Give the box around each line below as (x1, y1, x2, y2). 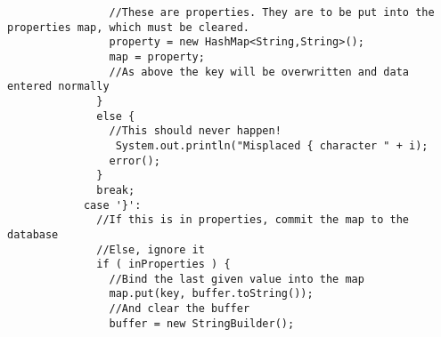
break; (96, 183, 135, 197)
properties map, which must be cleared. (7, 20, 250, 34)
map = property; (109, 50, 205, 63)
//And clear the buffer (109, 302, 250, 316)
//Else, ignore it (96, 243, 205, 256)
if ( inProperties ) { (96, 258, 231, 271)
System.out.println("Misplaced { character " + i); (115, 139, 429, 152)
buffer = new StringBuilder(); (109, 317, 295, 330)
